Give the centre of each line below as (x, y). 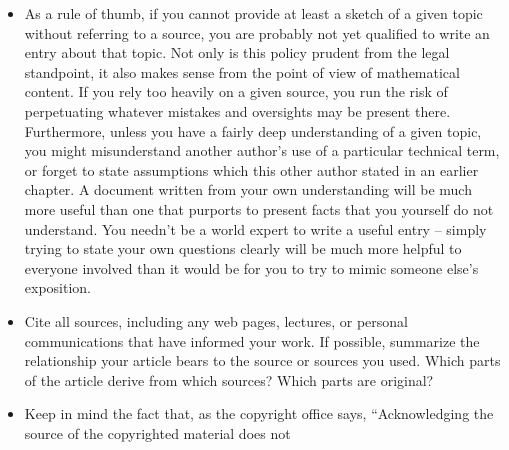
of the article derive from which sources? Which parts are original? (229, 379)
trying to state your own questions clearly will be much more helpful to (243, 248)
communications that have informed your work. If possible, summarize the (252, 340)
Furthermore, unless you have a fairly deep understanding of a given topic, (253, 130)
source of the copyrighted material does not (157, 432)
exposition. (58, 287)
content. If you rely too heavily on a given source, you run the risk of (236, 91)
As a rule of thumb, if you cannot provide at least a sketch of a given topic (253, 13)
